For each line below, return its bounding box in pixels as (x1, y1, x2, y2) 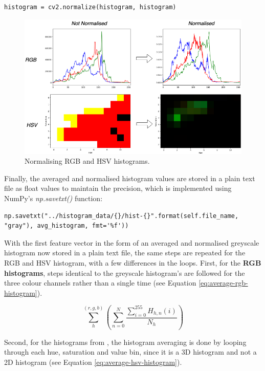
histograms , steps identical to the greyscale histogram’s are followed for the (4, 267, 245, 278)
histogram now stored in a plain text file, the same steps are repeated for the (4, 247, 246, 258)
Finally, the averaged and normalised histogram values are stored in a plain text (4, 172, 255, 183)
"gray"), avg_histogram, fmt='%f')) (4, 222, 129, 230)
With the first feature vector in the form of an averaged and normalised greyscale (4, 237, 259, 248)
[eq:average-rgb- (198, 277, 248, 288)
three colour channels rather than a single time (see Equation (4, 277, 196, 288)
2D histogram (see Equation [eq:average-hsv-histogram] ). (4, 357, 182, 367)
